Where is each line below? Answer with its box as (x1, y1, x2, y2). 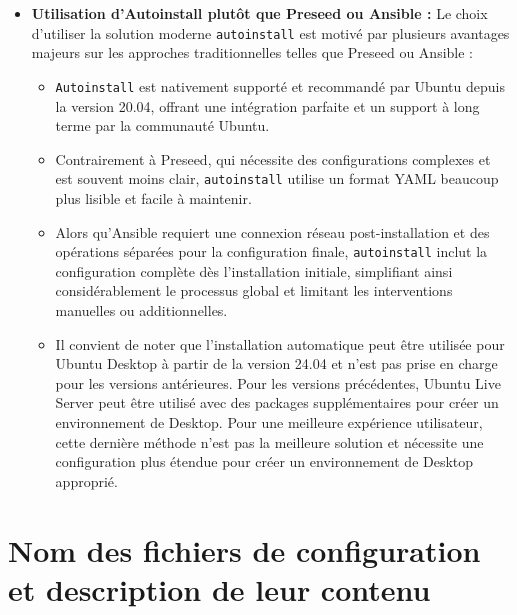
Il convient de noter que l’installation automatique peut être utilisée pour (55, 333, 505, 354)
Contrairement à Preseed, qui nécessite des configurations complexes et (55, 148, 491, 169)
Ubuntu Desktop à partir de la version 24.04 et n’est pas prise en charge (55, 353, 498, 374)
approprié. (55, 470, 118, 491)
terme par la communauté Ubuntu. (55, 115, 270, 136)
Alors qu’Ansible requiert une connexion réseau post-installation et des (55, 221, 490, 242)
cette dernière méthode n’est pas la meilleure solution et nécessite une (55, 431, 484, 452)
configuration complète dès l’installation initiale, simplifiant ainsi (55, 260, 453, 281)
